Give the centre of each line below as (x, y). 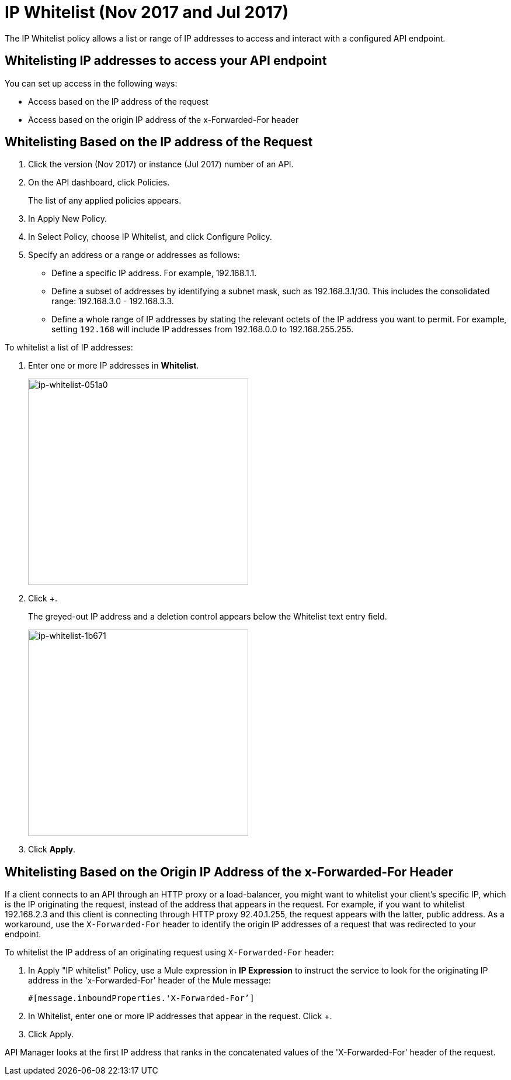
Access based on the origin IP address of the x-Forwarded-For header (164, 119)
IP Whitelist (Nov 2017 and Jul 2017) (147, 12)
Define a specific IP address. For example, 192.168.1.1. (154, 273)
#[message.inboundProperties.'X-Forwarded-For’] (141, 998)
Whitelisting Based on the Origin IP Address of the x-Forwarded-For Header (229, 872)
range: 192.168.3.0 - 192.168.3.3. (113, 301)
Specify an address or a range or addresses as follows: (134, 255)
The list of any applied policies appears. (105, 201)
